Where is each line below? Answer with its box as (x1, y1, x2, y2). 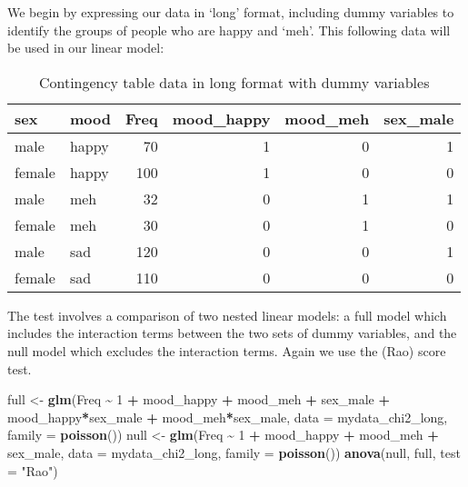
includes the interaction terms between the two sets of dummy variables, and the (7, 323, 457, 343)
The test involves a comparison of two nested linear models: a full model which (7, 305, 447, 324)
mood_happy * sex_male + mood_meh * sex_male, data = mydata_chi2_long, (7, 407, 448, 426)
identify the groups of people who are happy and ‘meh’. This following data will (7, 20, 451, 39)
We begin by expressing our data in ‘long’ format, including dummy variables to (7, 3, 454, 21)
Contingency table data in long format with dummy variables (38, 71, 430, 93)
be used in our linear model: (7, 38, 164, 57)
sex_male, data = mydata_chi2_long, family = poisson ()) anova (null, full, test (7, 442, 461, 462)
